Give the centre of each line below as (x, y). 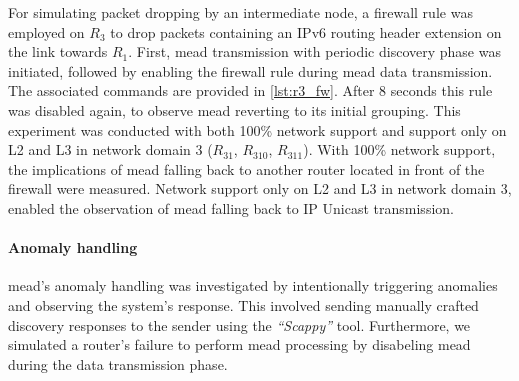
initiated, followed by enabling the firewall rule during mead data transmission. (250, 70)
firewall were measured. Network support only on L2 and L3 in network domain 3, (260, 188)
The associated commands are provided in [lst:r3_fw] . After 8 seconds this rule (250, 90)
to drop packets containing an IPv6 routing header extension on (306, 31)
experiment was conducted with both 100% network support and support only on (257, 129)
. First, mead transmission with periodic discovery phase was (314, 51)
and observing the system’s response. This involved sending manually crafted (243, 304)
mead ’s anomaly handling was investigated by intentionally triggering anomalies (253, 285)
